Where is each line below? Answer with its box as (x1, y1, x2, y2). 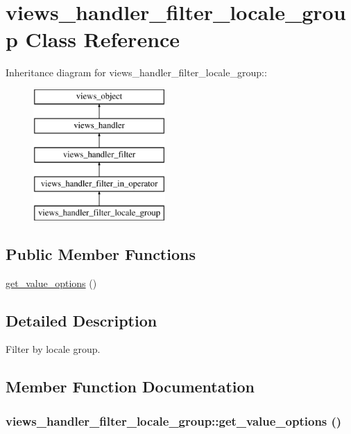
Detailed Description (6, 309, 157, 331)
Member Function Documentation (6, 376, 255, 397)
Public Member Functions (6, 243, 196, 264)
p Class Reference (6, 25, 180, 53)
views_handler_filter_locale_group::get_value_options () (6, 412, 342, 429)
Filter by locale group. (6, 342, 101, 356)
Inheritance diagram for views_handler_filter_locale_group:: (6, 65, 267, 80)
